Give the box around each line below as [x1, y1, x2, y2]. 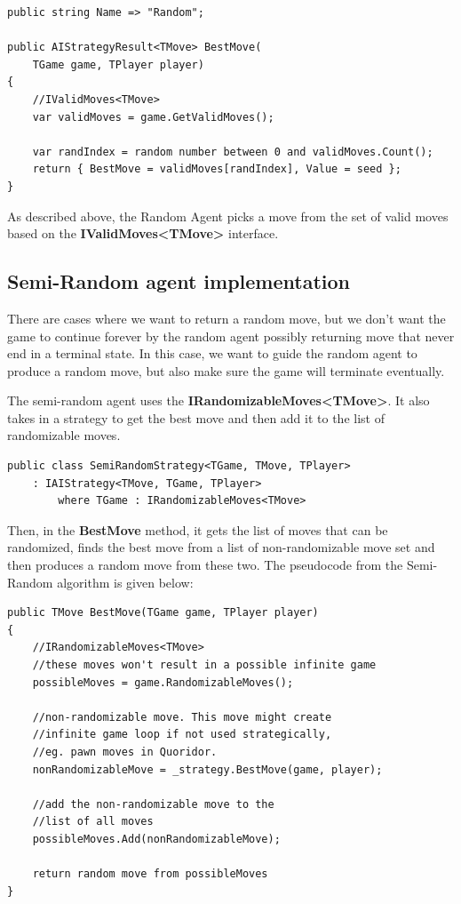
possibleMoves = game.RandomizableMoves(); [32, 676, 294, 689]
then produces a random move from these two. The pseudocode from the [7, 556, 403, 574]
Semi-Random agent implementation [7, 268, 350, 295]
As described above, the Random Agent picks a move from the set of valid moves [7, 206, 449, 225]
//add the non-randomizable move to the [32, 797, 274, 811]
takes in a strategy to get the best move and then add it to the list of [7, 408, 385, 427]
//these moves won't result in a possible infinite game [32, 659, 377, 672]
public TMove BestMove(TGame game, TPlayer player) [7, 606, 319, 620]
